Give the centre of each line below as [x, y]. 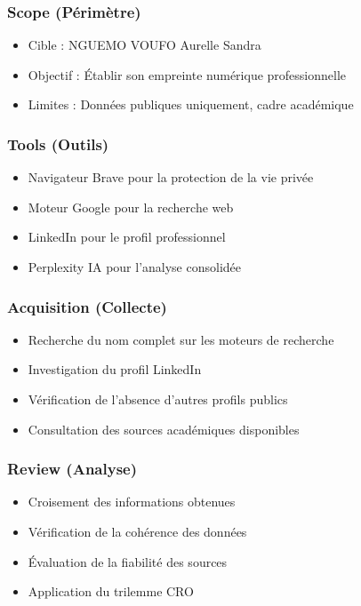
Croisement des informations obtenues [132, 502]
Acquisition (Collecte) [87, 306]
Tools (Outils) [58, 144]
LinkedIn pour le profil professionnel [127, 237]
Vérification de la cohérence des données [137, 531]
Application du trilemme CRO [111, 591]
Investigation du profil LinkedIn [115, 369]
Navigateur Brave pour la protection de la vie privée [171, 177]
